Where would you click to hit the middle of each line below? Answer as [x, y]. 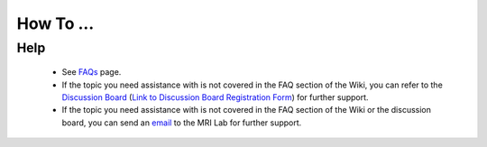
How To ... [55, 23]
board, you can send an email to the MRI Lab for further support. [182, 123]
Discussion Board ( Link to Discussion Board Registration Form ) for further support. [215, 97]
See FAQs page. [92, 72]
